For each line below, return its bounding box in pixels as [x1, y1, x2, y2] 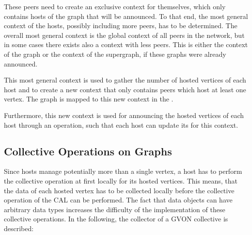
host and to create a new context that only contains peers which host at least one [4, 84, 246, 94]
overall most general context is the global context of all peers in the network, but [4, 30, 245, 40]
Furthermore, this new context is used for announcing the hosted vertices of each [4, 110, 244, 120]
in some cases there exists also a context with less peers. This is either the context [4, 39, 248, 50]
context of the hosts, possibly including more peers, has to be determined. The [4, 20, 237, 31]
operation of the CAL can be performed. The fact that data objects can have [4, 195, 233, 205]
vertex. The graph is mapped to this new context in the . [4, 94, 173, 104]
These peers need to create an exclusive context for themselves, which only [4, 1, 226, 11]
